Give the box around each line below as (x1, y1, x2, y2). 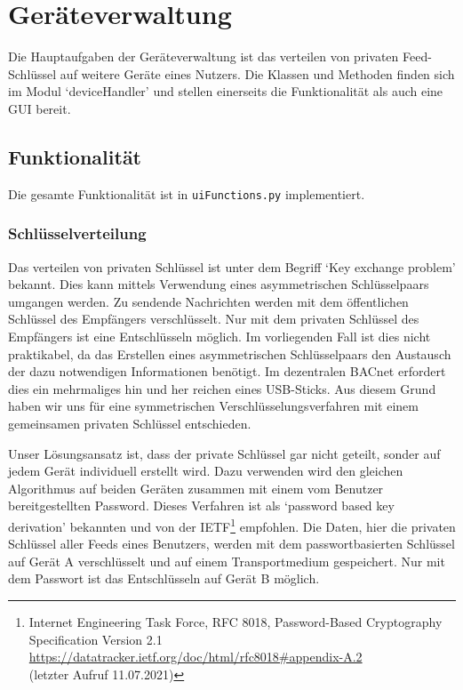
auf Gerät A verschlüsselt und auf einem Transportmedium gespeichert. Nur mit (8, 551, 445, 570)
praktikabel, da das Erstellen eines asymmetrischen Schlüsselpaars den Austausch (8, 344, 451, 363)
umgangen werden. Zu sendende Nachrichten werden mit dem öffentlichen (8, 292, 409, 310)
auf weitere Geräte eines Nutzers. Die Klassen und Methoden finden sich (60, 64, 455, 83)
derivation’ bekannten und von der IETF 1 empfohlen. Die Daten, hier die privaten (8, 514, 456, 535)
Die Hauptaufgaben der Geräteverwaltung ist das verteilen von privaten (8, 47, 399, 66)
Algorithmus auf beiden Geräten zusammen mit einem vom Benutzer (8, 478, 384, 497)
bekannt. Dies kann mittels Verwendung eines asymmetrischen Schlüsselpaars (8, 275, 429, 293)
